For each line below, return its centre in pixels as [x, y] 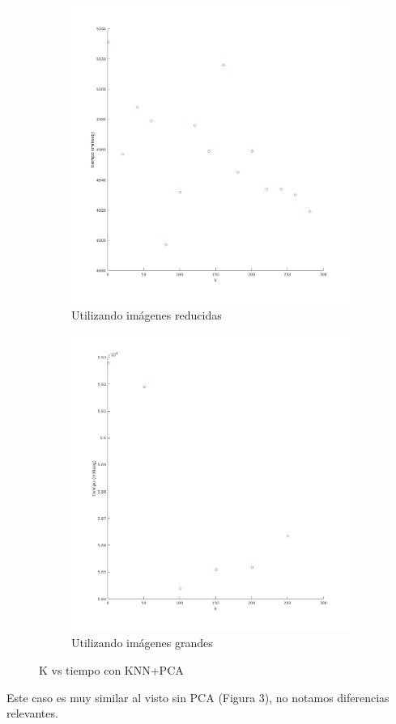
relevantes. [32, 713]
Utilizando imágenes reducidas [147, 314]
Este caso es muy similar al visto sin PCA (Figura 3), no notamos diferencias [198, 697]
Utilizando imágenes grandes [142, 643]
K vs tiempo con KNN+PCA [111, 670]
